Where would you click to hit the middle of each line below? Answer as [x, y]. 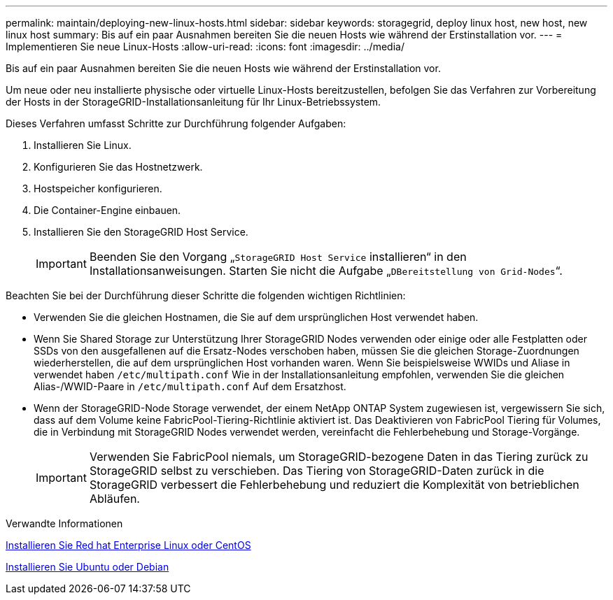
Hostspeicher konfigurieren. [98, 188]
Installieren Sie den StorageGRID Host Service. [141, 232]
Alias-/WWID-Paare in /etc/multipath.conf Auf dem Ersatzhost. [190, 386]
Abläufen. [114, 499]
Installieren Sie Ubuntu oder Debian [87, 567]
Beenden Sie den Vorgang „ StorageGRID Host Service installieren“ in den [278, 257]
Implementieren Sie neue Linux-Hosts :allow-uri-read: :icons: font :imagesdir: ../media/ [205, 47]
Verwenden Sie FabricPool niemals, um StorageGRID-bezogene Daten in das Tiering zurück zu [339, 457]
